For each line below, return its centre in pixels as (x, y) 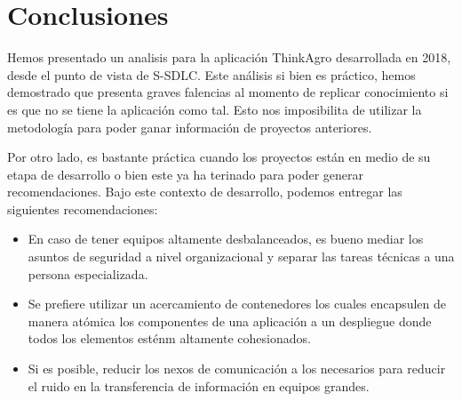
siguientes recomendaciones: (83, 209)
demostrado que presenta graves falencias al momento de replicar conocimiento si (228, 92)
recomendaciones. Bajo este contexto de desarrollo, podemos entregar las (205, 192)
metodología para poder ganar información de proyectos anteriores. (190, 127)
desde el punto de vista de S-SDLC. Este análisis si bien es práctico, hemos (211, 74)
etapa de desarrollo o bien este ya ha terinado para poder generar (185, 174)
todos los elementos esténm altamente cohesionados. (169, 338)
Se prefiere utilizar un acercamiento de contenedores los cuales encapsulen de (237, 304)
